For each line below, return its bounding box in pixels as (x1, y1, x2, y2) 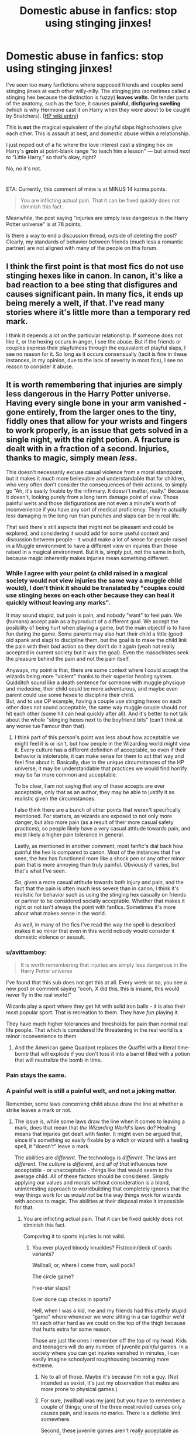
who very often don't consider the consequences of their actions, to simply (6, 481, 188, 488)
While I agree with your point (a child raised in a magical (6, 569, 168, 577)
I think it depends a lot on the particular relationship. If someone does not (6, 332, 183, 339)
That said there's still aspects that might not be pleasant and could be (6, 523, 174, 530)
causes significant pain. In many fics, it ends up (6, 289, 184, 299)
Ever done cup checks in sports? (32, 1295, 111, 1303)
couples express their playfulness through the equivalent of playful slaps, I (6, 344, 186, 351)
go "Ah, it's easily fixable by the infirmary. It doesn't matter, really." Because (6, 487, 189, 494)
